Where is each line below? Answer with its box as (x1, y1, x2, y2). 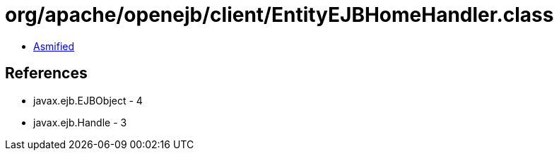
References (5, 64, 88, 83)
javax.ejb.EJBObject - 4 (33, 94, 143, 107)
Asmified (33, 40, 75, 52)
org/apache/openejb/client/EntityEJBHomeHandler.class (5, 3, 554, 27)
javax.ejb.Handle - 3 (33, 116, 127, 128)
